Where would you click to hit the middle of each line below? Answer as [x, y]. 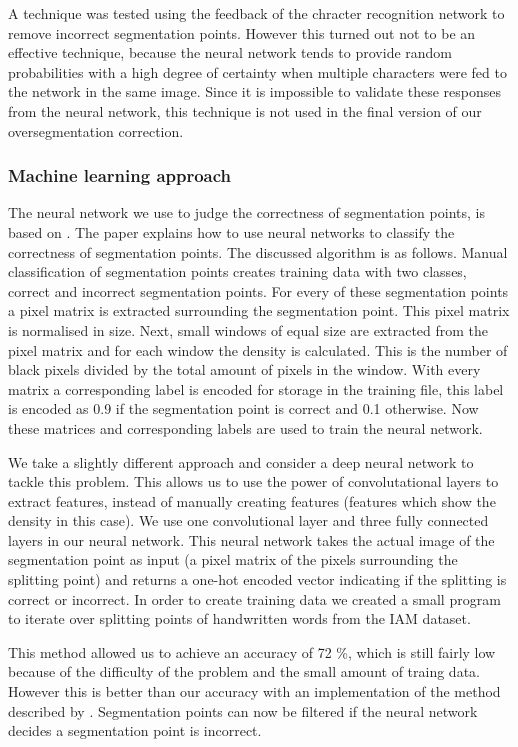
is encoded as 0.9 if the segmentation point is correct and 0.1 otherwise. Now [243, 408]
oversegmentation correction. [96, 130]
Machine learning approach [120, 175]
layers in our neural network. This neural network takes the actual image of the [251, 539]
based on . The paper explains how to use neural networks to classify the [231, 231]
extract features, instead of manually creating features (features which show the [252, 500]
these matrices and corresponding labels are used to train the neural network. [245, 427]
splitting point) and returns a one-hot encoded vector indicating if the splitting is [257, 579]
